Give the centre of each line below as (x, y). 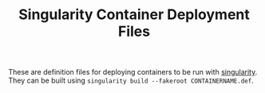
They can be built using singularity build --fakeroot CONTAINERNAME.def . (131, 80)
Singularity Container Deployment (134, 15)
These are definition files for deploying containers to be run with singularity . (133, 72)
